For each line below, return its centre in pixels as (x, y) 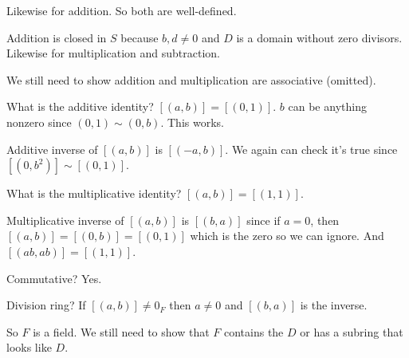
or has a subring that (352, 331)
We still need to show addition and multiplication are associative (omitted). (191, 79)
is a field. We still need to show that (121, 331)
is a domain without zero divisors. (319, 37)
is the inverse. (334, 305)
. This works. (192, 122)
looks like (29, 347)
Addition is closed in (57, 37)
